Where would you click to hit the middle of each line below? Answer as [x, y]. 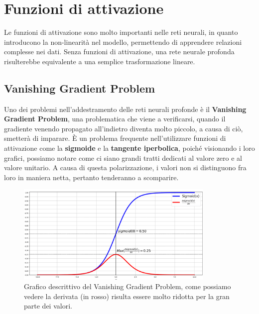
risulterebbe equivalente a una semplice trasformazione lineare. [100, 61]
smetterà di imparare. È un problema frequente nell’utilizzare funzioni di [115, 138]
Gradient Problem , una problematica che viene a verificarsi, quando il [115, 119]
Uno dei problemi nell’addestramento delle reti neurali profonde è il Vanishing [125, 109]
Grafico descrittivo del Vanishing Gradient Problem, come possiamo [128, 286]
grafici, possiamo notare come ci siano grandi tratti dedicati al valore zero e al [123, 157]
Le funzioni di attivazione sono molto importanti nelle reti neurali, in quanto [121, 32]
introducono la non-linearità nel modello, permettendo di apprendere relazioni [123, 42]
